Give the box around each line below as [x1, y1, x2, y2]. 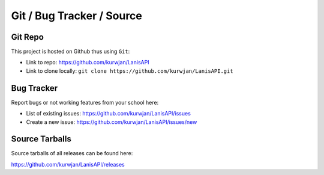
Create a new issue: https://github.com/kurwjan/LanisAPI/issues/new [26, 118, 197, 126]
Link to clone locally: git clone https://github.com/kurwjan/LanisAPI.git [26, 67, 233, 75]
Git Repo [11, 32, 44, 42]
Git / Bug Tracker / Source [11, 9, 142, 22]
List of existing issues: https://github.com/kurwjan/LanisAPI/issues [26, 110, 191, 117]
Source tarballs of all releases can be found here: [11, 150, 133, 157]
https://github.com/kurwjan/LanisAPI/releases [11, 161, 125, 168]
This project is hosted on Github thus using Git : [11, 48, 130, 55]
